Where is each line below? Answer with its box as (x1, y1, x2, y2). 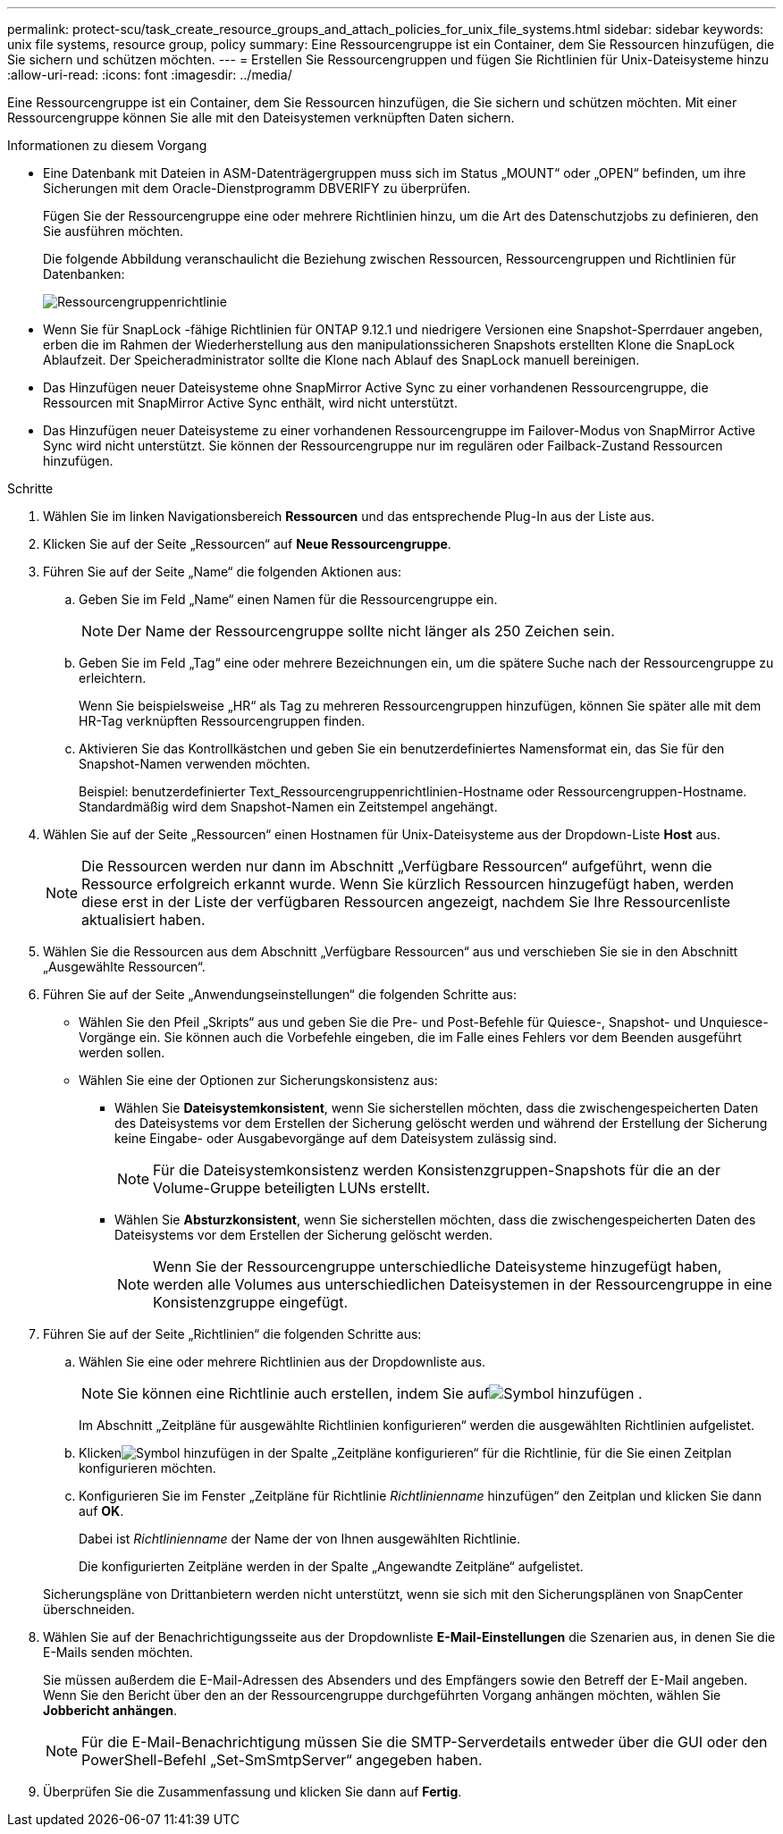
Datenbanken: (43, 266, 125, 282)
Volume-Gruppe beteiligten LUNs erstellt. (153, 1179, 431, 1197)
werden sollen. (79, 1045, 165, 1060)
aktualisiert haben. (81, 911, 206, 929)
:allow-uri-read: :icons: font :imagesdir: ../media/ (7, 67, 292, 82)
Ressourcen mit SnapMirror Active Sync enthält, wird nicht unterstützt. (43, 395, 458, 410)
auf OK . (79, 1503, 124, 1519)
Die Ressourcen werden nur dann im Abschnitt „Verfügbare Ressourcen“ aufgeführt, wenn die (81, 857, 712, 875)
